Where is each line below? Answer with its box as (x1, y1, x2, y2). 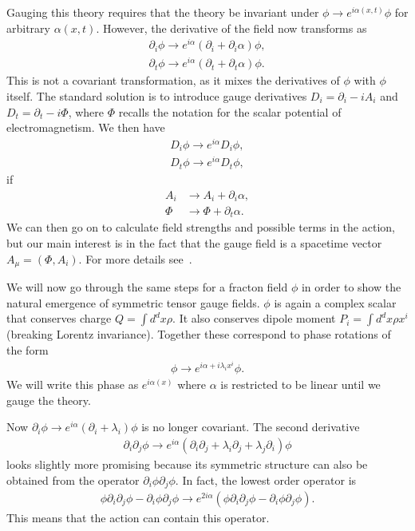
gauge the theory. (6, 391, 91, 408)
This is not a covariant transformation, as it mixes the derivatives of (6, 72, 340, 89)
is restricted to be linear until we (220, 376, 381, 393)
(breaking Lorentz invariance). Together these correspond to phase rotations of (6, 326, 391, 343)
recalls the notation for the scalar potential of (118, 103, 342, 120)
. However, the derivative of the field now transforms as (96, 19, 367, 36)
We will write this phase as (6, 376, 139, 393)
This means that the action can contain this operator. (6, 509, 270, 526)
